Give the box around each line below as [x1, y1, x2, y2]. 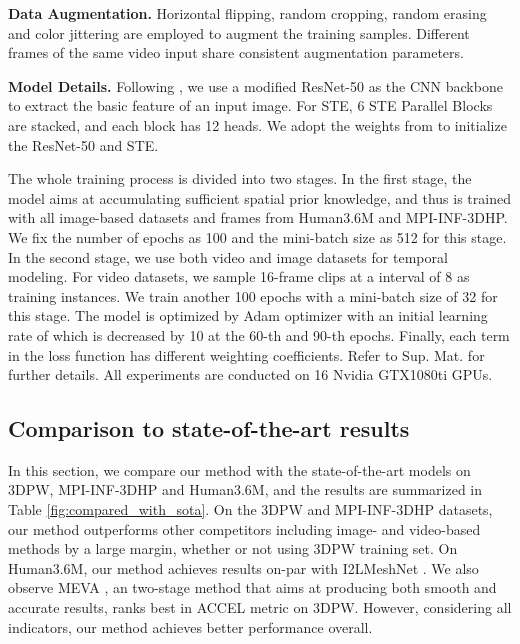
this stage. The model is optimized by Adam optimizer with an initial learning [8, 305, 488, 326]
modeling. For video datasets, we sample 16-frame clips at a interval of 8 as [8, 266, 470, 287]
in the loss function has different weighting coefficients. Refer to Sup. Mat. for [8, 344, 485, 365]
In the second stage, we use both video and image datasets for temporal [8, 246, 448, 267]
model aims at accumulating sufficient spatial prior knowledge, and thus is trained [8, 187, 511, 208]
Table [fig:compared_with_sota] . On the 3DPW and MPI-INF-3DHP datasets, [8, 499, 493, 520]
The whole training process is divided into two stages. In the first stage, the [8, 168, 472, 189]
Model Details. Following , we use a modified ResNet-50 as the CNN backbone [8, 75, 503, 96]
